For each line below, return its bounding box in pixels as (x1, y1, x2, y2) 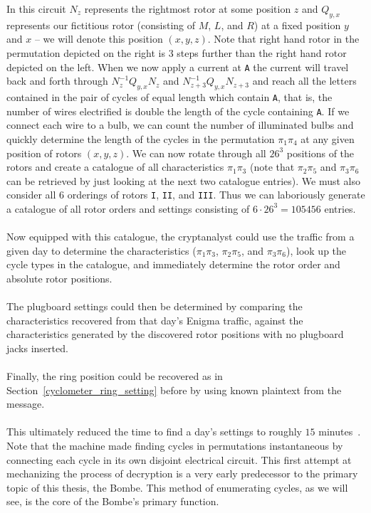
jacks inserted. (6, 340, 68, 355)
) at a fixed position (254, 17, 341, 32)
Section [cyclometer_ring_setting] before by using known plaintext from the (6, 382, 342, 397)
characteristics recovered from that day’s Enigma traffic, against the (6, 312, 303, 327)
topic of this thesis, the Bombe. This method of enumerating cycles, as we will (6, 480, 348, 495)
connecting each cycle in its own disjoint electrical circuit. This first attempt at (6, 452, 352, 467)
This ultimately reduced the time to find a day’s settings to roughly (6, 424, 302, 439)
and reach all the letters (252, 73, 357, 88)
